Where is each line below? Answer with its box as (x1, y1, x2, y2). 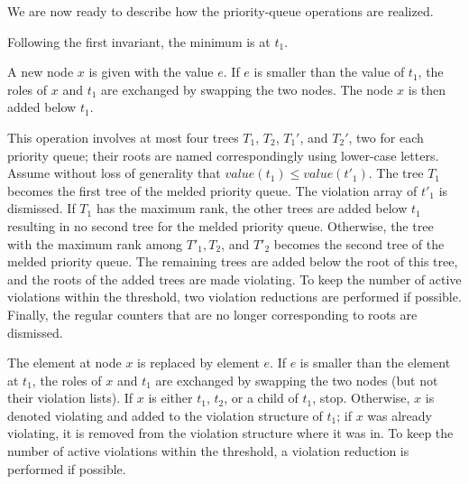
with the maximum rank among (7, 234, 183, 253)
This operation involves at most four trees (7, 127, 239, 146)
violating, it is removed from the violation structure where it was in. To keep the (7, 423, 454, 442)
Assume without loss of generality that (7, 163, 221, 182)
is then (408, 79, 446, 98)
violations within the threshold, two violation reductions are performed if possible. (7, 287, 462, 306)
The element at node (7, 353, 122, 372)
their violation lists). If (7, 388, 133, 407)
